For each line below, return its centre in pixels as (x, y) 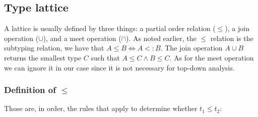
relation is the (232, 38)
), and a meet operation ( (82, 38)
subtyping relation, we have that (54, 48)
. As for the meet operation (212, 57)
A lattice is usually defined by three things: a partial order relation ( (110, 28)
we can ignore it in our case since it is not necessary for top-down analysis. (119, 67)
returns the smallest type (43, 57)
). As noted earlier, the (161, 38)
